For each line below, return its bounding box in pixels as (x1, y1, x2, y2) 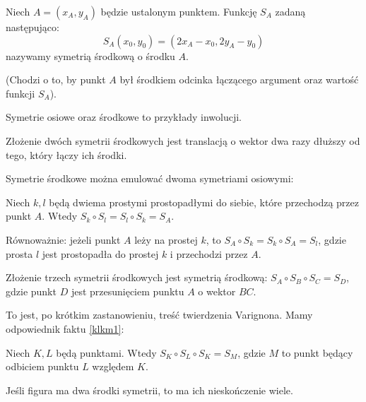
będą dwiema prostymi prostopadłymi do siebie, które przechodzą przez (49, 194, 360, 209)
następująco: (6, 20, 59, 34)
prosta (6, 246, 33, 261)
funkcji (6, 85, 35, 100)
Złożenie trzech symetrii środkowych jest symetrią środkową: (6, 270, 268, 285)
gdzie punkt (6, 283, 57, 298)
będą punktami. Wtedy (56, 345, 157, 360)
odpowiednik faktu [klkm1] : (6, 321, 124, 336)
